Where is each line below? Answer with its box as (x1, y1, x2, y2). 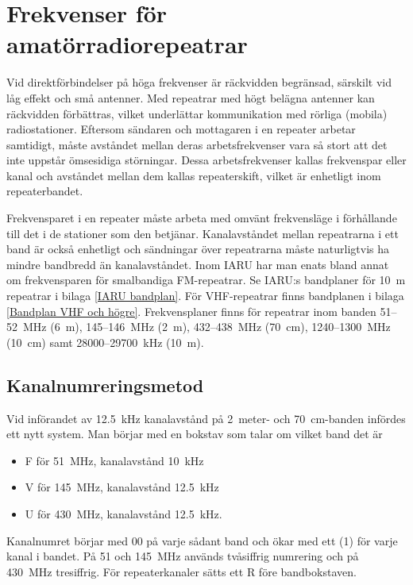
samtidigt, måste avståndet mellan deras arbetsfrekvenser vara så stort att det (6, 136, 388, 152)
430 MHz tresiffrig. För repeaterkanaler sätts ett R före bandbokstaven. (6, 563, 357, 579)
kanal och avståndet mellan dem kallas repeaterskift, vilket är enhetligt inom (6, 167, 381, 183)
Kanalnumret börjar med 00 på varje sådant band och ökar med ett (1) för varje (6, 532, 398, 548)
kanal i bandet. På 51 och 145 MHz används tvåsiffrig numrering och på (6, 548, 359, 564)
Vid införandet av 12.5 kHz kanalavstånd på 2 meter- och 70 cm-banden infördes (6, 410, 406, 426)
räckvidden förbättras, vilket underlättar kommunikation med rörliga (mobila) (6, 105, 388, 121)
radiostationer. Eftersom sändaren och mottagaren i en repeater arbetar (6, 121, 356, 137)
